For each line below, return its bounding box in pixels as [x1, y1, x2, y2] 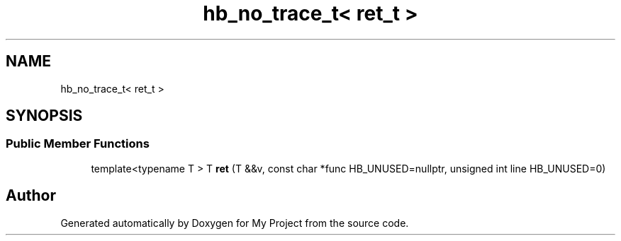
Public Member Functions [6, 136, 150, 151]
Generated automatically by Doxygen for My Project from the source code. [60, 216, 409, 229]
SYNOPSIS [6, 107, 83, 125]
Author [6, 187, 56, 205]
